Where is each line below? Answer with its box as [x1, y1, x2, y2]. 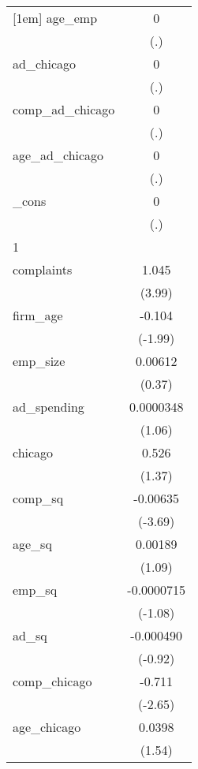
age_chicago [13, 718, 81, 736]
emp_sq [13, 580, 58, 599]
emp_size [13, 352, 65, 370]
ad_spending [13, 398, 84, 416]
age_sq [13, 535, 52, 553]
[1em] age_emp [13, 9, 98, 27]
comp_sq [13, 489, 64, 507]
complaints [13, 260, 73, 278]
